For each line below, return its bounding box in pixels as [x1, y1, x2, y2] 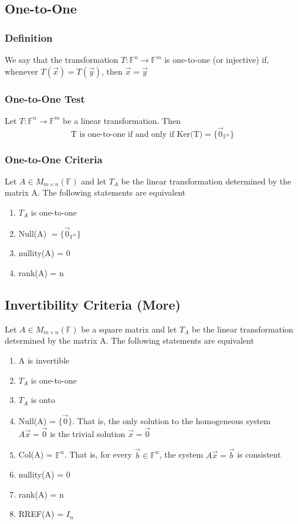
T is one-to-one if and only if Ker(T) [70, 130, 203, 139]
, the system [159, 448, 204, 461]
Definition [5, 30, 53, 45]
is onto [31, 394, 55, 406]
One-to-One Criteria [5, 152, 103, 166]
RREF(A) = [18, 508, 64, 520]
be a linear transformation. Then [63, 114, 181, 126]
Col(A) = [18, 448, 53, 461]
